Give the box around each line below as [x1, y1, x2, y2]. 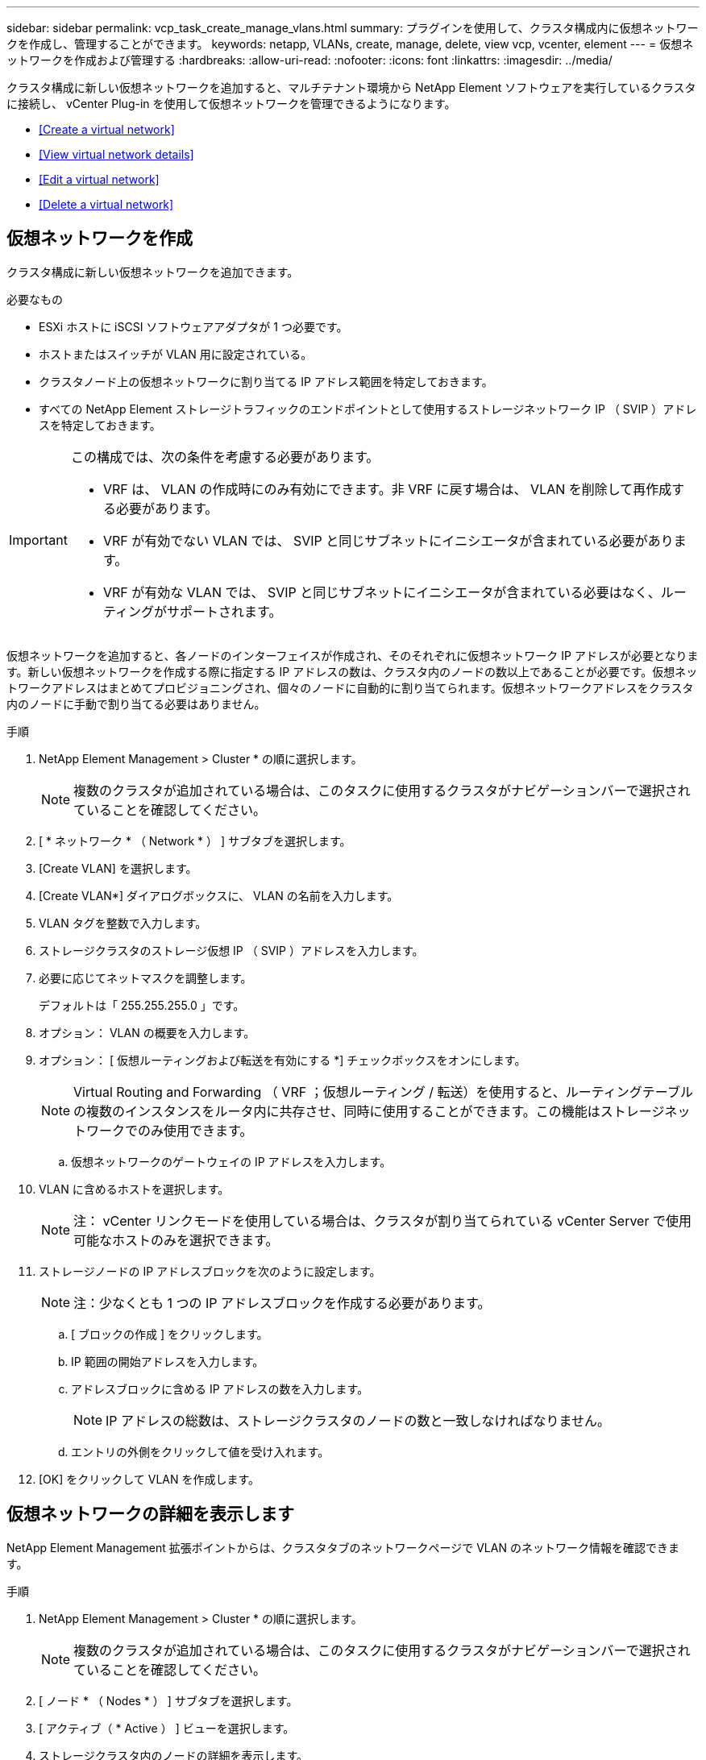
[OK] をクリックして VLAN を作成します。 [39, 1472, 260, 1486]
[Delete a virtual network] [39, 197, 174, 211]
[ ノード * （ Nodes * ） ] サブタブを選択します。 [39, 1693, 298, 1708]
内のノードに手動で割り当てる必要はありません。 [6, 696, 266, 711]
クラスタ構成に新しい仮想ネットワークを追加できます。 [6, 264, 299, 279]
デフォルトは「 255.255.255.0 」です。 [39, 998, 245, 1012]
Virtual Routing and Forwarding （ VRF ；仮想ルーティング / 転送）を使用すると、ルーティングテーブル [73, 1083, 693, 1100]
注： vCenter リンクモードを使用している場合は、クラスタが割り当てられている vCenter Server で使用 [73, 1212, 691, 1229]
